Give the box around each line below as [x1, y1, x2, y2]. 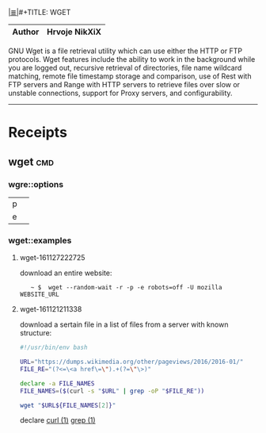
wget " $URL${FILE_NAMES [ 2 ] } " [19, 401, 116, 409]
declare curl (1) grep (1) [19, 416, 97, 425]
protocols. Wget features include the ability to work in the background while [8, 55, 256, 63]
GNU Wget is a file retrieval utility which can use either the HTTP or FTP [8, 46, 243, 56]
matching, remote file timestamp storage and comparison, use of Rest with [8, 71, 252, 81]
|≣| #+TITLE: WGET [8, 8, 71, 17]
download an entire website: [19, 268, 112, 278]
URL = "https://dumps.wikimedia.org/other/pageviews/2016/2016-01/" [19, 358, 244, 366]
